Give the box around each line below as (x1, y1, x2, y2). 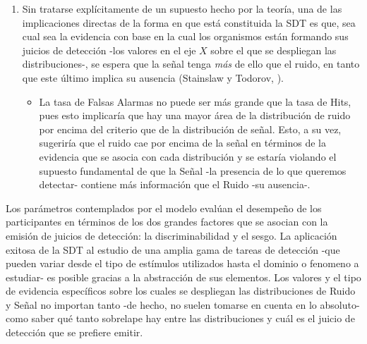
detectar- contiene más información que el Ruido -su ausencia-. (39, 177, 311, 192)
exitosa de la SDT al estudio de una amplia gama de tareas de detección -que (6, 242, 340, 257)
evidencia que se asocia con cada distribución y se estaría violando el (39, 149, 337, 164)
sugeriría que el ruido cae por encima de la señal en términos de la (39, 135, 326, 150)
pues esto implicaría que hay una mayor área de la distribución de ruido (39, 108, 351, 123)
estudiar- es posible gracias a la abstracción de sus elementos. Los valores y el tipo (6, 269, 361, 284)
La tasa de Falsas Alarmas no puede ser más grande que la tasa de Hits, (39, 94, 351, 109)
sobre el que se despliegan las (210, 42, 337, 57)
